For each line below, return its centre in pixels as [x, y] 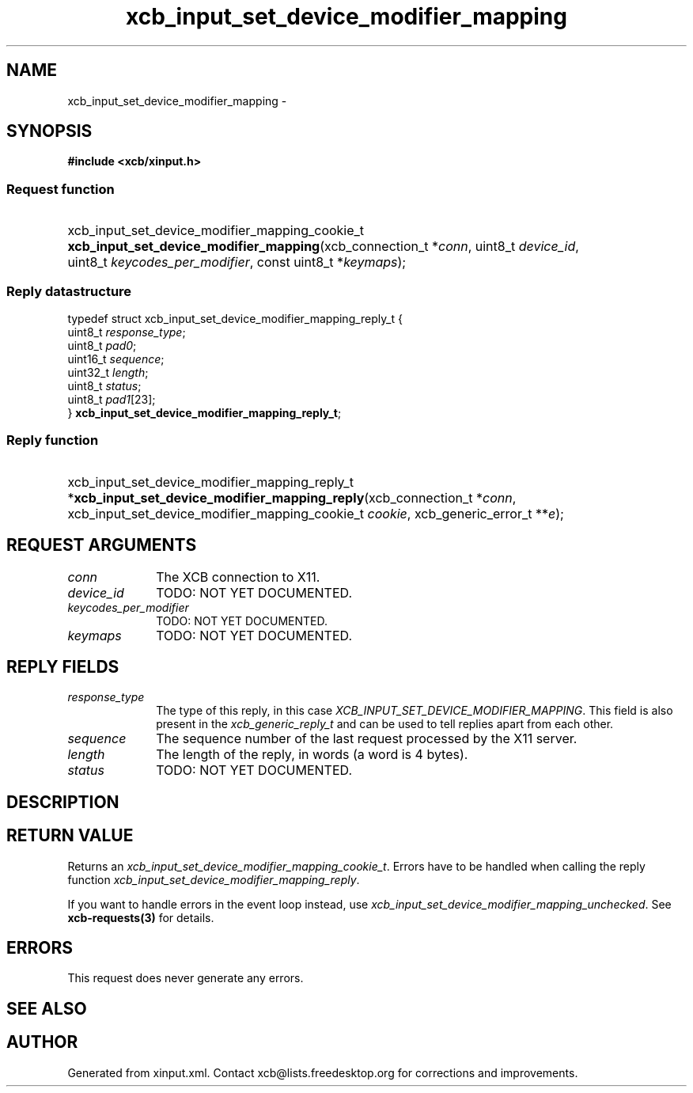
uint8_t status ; [104, 385]
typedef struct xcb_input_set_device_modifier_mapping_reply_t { [235, 318]
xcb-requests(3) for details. [141, 917]
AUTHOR [42, 1042]
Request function [61, 189]
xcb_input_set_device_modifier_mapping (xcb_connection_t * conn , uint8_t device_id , [323, 247]
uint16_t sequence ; [116, 359]
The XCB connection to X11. [238, 577]
